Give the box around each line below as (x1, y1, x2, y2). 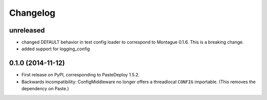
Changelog (9, 7, 55, 18)
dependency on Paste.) (21, 86, 69, 92)
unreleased (9, 26, 45, 34)
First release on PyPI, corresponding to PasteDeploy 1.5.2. (21, 72, 140, 78)
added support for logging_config (21, 46, 90, 52)
